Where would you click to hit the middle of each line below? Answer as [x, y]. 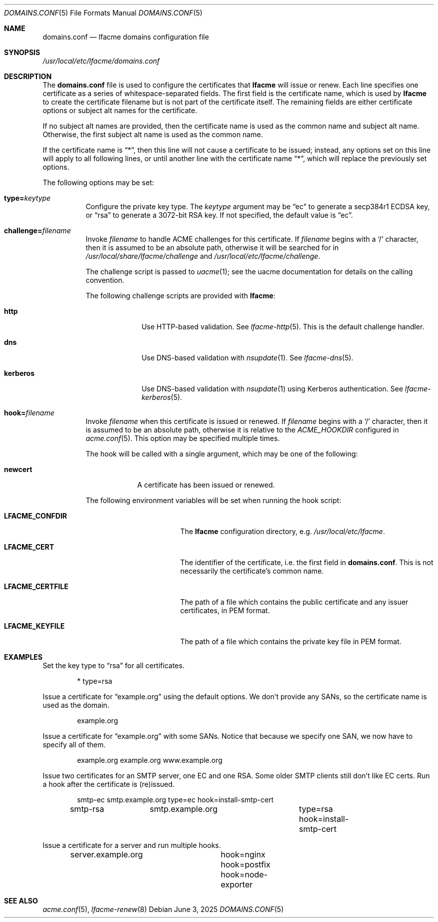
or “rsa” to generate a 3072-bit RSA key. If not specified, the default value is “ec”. [219, 215]
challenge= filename [37, 230]
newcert [18, 469]
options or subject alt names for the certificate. [120, 110]
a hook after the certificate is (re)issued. [109, 784]
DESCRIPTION [28, 76]
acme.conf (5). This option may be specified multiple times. [183, 438]
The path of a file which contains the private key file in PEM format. [291, 641]
